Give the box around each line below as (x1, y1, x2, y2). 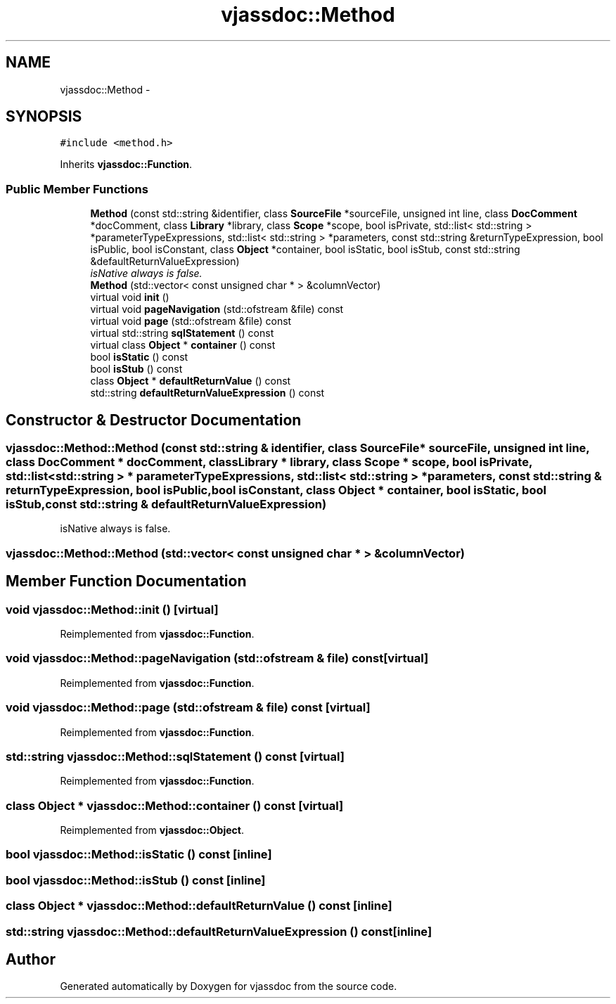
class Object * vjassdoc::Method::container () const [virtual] (6, 798, 344, 813)
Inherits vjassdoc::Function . (60, 158, 193, 171)
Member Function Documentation (6, 572, 247, 591)
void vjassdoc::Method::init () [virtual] (6, 602, 219, 617)
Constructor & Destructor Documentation (6, 411, 302, 429)
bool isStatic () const (90, 351, 188, 363)
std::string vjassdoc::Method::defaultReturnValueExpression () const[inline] (6, 924, 432, 939)
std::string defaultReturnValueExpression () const (90, 387, 325, 399)
